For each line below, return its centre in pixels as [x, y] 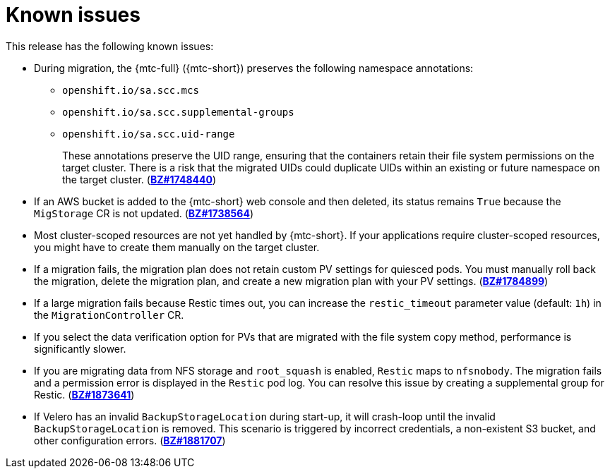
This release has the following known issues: [110, 46]
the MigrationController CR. [109, 315]
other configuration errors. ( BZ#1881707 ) [130, 440]
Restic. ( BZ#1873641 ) [84, 394]
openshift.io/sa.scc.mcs [131, 90]
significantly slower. [80, 348]
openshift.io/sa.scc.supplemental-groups [178, 112]
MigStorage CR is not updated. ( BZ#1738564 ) [144, 213]
